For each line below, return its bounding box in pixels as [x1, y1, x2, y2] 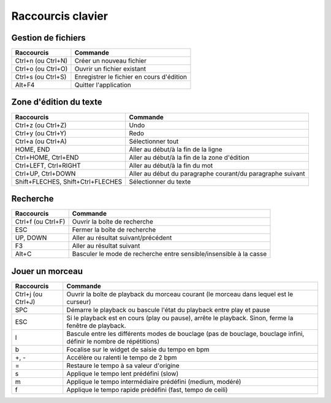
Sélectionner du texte [129, 177, 191, 186]
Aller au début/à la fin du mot [129, 161, 213, 170]
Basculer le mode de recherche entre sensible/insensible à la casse [72, 249, 267, 258]
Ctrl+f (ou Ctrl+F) [15, 217, 66, 226]
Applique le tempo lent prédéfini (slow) [66, 369, 179, 378]
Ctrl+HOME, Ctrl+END [15, 153, 79, 162]
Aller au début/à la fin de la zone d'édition [129, 153, 249, 162]
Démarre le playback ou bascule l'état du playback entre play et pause [66, 305, 270, 314]
